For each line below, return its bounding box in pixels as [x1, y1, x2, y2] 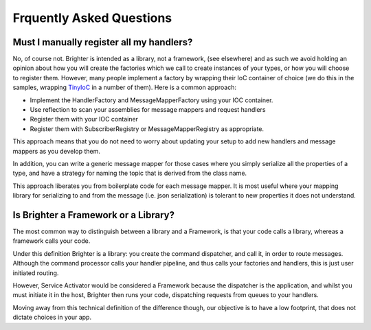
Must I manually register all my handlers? [12, 36, 193, 48]
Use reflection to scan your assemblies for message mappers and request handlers [30, 106, 266, 114]
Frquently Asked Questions [12, 10, 172, 25]
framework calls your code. [12, 237, 91, 245]
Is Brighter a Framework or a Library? [12, 209, 175, 221]
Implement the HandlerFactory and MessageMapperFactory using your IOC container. [30, 96, 273, 104]
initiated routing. [12, 268, 59, 277]
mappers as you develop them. [12, 147, 101, 155]
